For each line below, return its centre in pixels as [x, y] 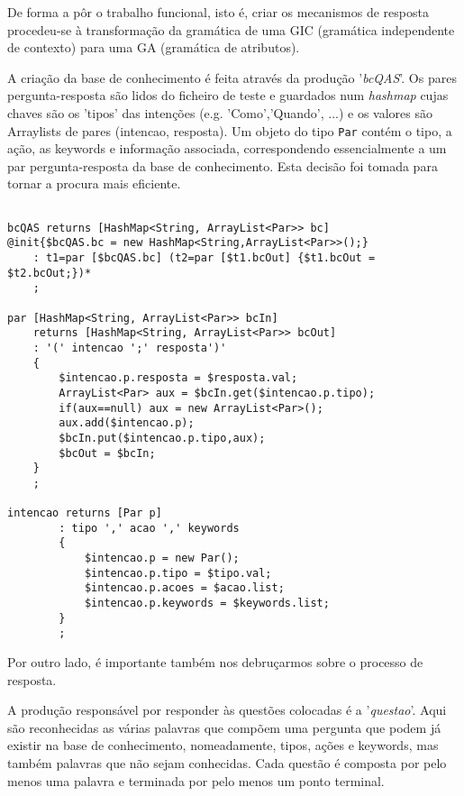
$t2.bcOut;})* [50, 273]
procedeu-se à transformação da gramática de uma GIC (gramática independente [231, 29]
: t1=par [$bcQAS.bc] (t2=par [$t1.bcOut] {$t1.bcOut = [204, 257]
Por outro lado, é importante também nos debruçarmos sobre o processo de [215, 662]
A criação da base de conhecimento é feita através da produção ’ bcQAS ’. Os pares [232, 77]
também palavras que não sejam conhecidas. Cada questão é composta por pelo [227, 763]
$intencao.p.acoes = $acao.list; [184, 588]
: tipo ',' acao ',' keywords [149, 528]
